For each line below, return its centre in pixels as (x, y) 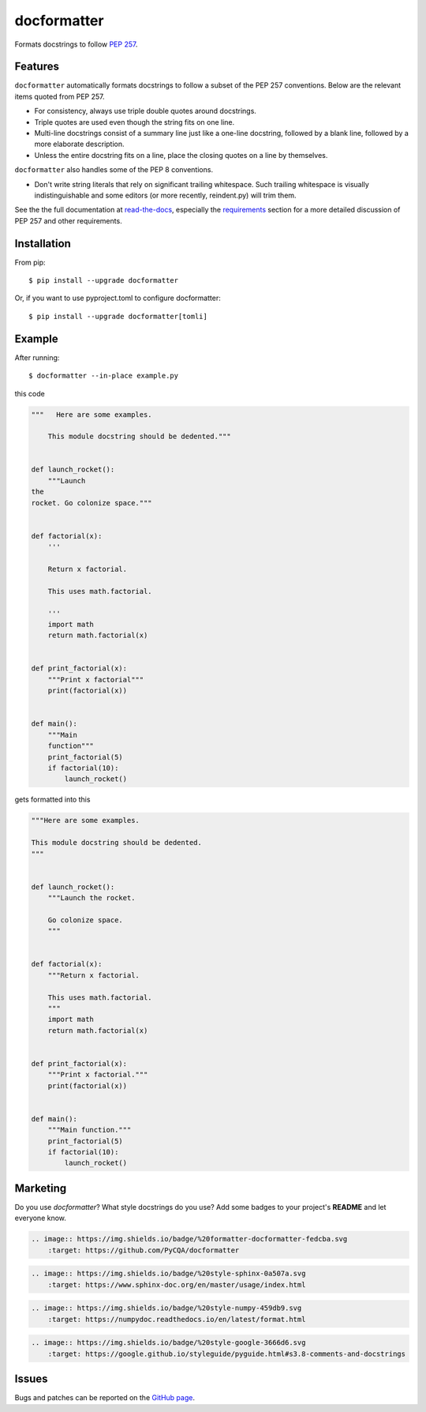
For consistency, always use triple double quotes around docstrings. (145, 111)
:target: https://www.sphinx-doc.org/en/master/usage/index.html (177, 1284)
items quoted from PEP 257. (60, 96)
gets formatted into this (52, 800)
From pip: (30, 262)
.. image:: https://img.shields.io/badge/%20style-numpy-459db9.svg (166, 1308)
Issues (31, 1379)
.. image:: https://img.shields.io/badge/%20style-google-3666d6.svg (168, 1343)
